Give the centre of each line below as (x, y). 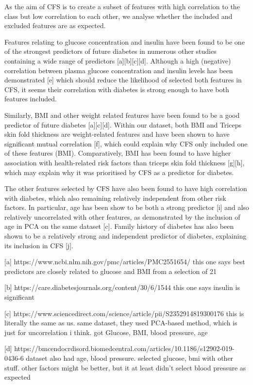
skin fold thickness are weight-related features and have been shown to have (117, 134)
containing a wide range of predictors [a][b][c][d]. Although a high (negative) (118, 60)
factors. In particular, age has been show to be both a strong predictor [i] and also (127, 207)
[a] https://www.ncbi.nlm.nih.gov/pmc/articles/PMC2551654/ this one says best (125, 262)
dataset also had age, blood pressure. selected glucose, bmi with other (130, 358)
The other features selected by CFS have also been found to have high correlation (126, 188)
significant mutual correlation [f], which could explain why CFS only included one (126, 143)
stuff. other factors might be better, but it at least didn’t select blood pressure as (125, 367)
